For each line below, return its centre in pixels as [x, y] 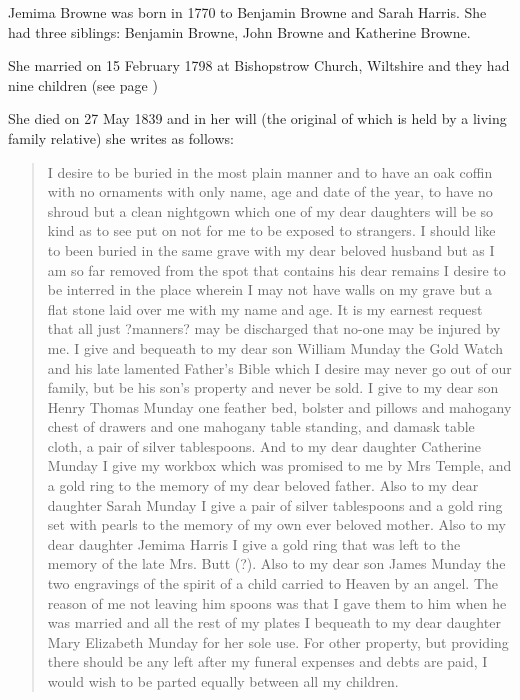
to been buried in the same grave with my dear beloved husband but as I [271, 249]
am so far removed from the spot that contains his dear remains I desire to [276, 269]
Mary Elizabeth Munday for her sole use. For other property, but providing [278, 641]
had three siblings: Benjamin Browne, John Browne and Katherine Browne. [239, 31]
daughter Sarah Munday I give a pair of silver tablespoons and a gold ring [275, 504]
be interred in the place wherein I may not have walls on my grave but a [270, 289]
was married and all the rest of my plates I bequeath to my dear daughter [274, 622]
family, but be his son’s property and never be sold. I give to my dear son [273, 387]
